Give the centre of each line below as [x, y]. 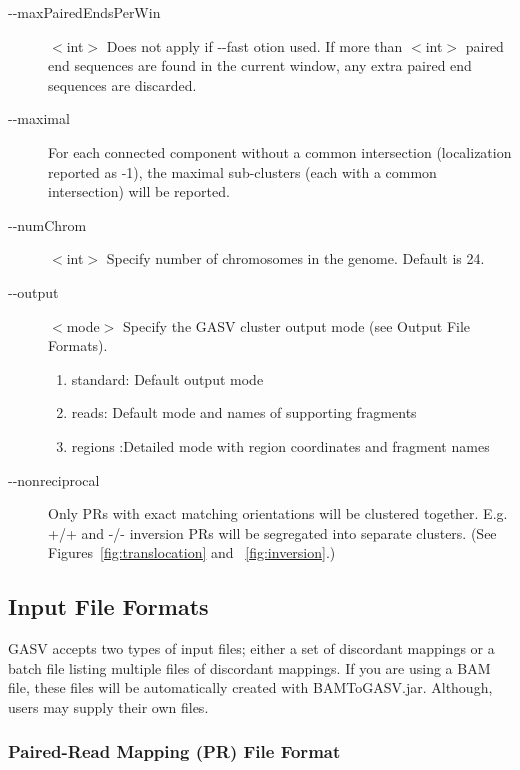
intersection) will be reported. [139, 191]
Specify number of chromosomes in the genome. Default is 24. [295, 258]
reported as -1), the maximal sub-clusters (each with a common [242, 171]
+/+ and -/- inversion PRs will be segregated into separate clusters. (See [272, 532]
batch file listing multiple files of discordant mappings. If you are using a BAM [249, 667]
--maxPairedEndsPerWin [84, 12]
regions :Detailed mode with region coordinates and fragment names [280, 445]
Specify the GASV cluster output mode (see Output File [297, 325]
